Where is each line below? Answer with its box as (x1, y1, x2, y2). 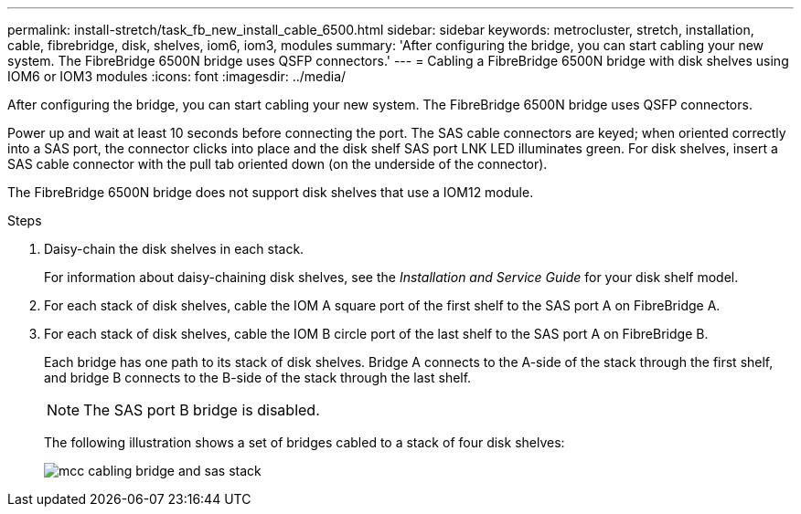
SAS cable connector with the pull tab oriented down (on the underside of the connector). (7, 156, 548, 172)
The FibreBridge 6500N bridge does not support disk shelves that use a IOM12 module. (7, 184, 534, 200)
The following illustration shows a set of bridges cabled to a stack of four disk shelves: (44, 435, 565, 450)
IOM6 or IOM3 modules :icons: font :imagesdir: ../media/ (7, 68, 347, 84)
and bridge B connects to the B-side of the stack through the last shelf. (44, 370, 472, 385)
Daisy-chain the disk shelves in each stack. (44, 241, 304, 257)
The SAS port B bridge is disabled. (83, 401, 320, 419)
